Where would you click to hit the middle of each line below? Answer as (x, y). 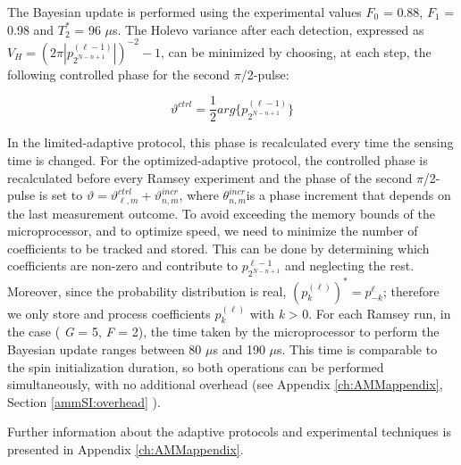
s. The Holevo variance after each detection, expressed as (268, 29)
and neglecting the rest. (350, 266)
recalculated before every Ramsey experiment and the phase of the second (210, 177)
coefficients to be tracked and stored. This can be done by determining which (218, 248)
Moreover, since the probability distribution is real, (147, 291)
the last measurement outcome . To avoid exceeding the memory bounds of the (221, 213)
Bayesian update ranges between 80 (105, 349)
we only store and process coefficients (109, 313)
